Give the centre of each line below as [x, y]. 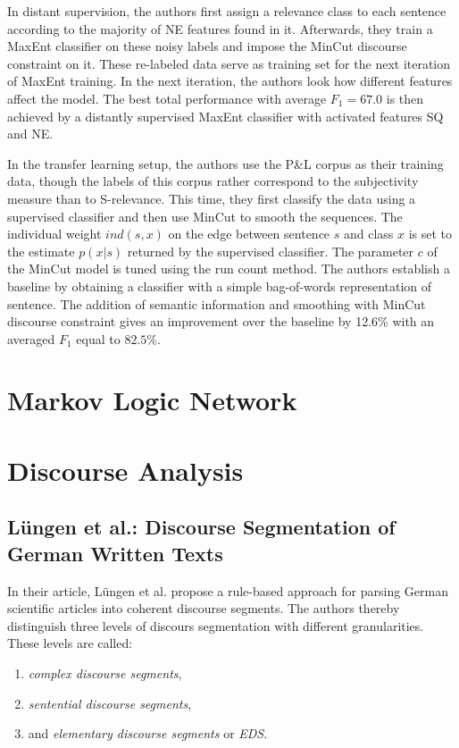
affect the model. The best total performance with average [167, 98]
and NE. [30, 134]
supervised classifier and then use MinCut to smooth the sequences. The [205, 216]
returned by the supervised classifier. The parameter [271, 251]
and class [368, 234]
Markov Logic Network [152, 400]
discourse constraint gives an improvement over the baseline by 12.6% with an [221, 321]
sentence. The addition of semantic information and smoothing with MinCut [217, 303]
